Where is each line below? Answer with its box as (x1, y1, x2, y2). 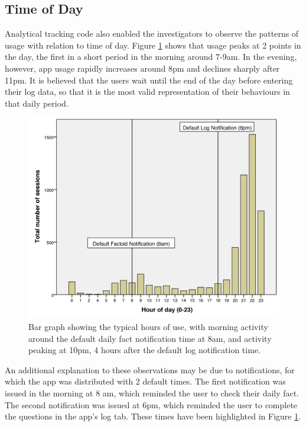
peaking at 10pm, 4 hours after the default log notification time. (28, 344, 261, 356)
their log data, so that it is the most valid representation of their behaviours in (5, 85, 290, 98)
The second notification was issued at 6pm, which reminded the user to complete (5, 398, 298, 411)
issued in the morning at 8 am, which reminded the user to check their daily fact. (5, 387, 300, 399)
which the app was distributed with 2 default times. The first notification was (5, 375, 286, 387)
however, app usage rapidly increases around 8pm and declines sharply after (5, 62, 280, 74)
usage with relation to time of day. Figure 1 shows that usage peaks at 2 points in (5, 39, 301, 51)
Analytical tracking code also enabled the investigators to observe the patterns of (5, 27, 299, 40)
